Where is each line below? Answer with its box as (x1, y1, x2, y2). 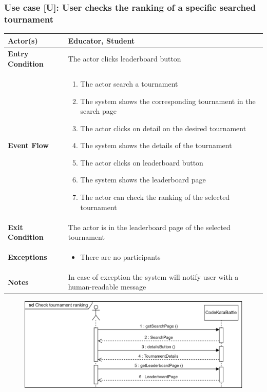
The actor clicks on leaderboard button (80, 157, 203, 168)
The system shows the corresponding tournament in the (80, 95, 256, 106)
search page (80, 106, 117, 116)
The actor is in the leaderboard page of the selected (68, 221, 231, 232)
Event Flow (8, 140, 49, 151)
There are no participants (80, 251, 161, 262)
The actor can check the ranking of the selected (80, 192, 230, 202)
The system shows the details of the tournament (80, 140, 232, 151)
